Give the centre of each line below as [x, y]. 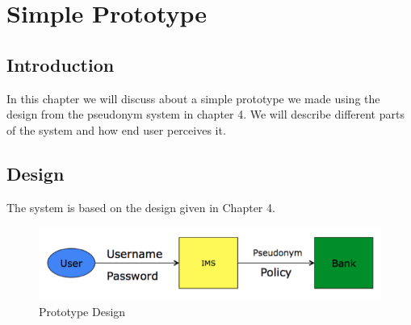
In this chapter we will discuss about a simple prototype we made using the [193, 98]
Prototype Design [82, 312]
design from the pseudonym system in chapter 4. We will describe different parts [205, 114]
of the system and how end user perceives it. [116, 129]
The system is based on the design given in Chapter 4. [141, 207]
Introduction [61, 64]
